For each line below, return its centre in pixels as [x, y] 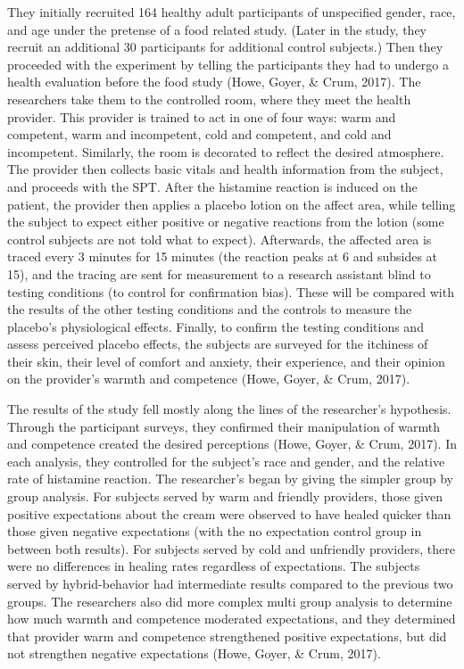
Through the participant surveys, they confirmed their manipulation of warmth [224, 426]
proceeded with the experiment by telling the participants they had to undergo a [228, 64]
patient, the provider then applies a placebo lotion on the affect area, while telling [232, 204]
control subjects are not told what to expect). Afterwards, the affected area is [220, 239]
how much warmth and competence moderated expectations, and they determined [232, 619]
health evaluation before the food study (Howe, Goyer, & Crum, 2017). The [214, 82]
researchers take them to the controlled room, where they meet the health [209, 99]
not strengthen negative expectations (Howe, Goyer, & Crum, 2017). [194, 653]
